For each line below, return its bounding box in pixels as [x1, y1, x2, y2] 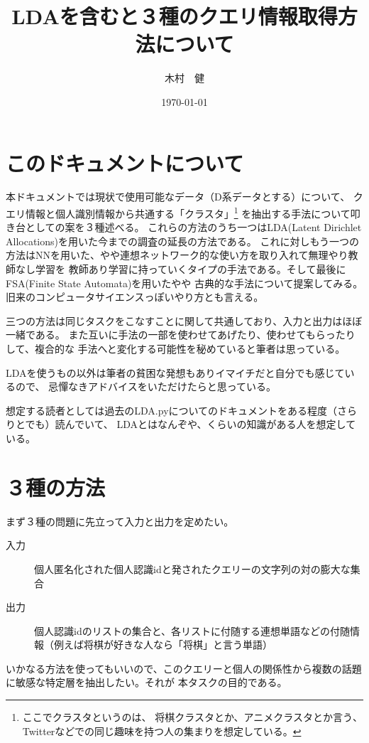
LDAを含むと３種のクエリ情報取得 [11, 1, 338, 31]
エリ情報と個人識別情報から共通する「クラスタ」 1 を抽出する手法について [6, 204, 351, 220]
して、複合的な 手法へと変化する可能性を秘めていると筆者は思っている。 [6, 341, 346, 356]
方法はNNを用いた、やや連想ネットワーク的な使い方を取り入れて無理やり [6, 247, 348, 262]
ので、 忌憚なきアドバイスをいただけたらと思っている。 [15, 379, 276, 394]
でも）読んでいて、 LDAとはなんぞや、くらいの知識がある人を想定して [25, 417, 356, 432]
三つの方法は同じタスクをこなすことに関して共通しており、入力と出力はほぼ [6, 313, 363, 328]
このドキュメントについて [6, 148, 244, 177]
